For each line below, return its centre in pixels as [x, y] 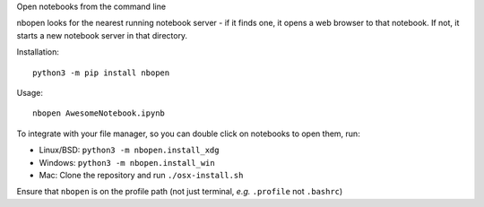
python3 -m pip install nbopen [101, 73]
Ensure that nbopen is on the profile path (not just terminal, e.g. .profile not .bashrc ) [180, 192]
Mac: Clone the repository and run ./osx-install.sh [141, 175]
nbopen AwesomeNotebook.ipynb [99, 113]
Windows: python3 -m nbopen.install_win [127, 162]
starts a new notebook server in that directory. [102, 35]
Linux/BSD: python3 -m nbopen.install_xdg [129, 150]
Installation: [38, 52]
